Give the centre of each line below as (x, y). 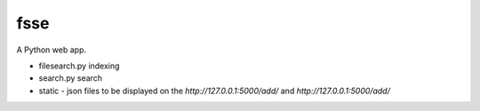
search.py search (70, 78)
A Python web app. (51, 50)
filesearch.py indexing (79, 66)
